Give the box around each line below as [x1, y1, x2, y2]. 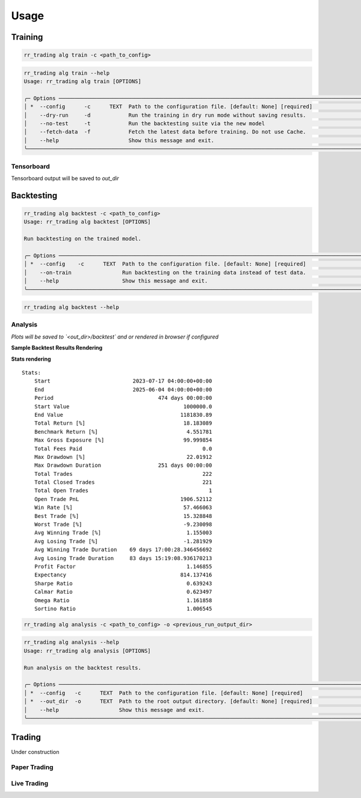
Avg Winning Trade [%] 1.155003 [34, 529, 212, 536]
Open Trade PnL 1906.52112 [34, 496, 212, 502]
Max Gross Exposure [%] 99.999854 [34, 437, 212, 444]
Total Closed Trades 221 [34, 479, 212, 486]
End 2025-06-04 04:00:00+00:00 [34, 386, 212, 393]
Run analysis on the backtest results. [23, 664, 141, 671]
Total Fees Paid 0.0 [34, 445, 212, 452]
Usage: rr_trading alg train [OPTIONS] [23, 78, 141, 85]
